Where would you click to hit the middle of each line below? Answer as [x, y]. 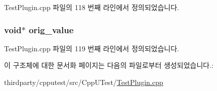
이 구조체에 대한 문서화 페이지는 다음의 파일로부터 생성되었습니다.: [109, 65]
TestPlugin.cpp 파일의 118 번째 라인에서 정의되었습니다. [92, 7]
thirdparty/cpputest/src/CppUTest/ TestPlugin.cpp [84, 82]
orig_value [51, 29]
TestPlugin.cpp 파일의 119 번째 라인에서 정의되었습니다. [92, 48]
